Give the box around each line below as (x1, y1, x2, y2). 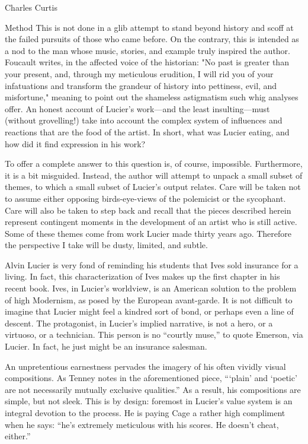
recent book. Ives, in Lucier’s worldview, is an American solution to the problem (5, 282, 297, 294)
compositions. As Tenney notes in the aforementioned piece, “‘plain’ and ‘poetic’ (5, 372, 297, 384)
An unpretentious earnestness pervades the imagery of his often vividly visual (5, 360, 286, 372)
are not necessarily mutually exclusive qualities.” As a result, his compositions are (5, 383, 301, 395)
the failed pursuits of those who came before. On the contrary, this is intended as (5, 33, 299, 45)
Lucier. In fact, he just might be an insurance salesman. (5, 340, 207, 353)
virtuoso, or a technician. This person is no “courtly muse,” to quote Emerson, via (5, 328, 303, 341)
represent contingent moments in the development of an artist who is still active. (5, 215, 297, 228)
